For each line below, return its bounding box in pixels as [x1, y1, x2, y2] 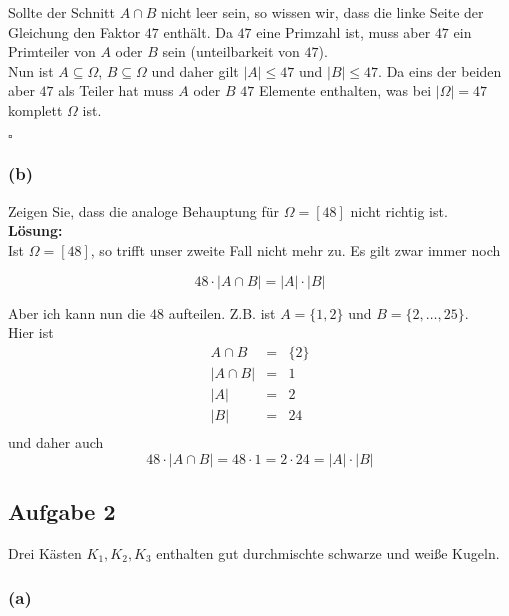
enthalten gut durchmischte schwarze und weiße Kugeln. [156, 542, 500, 563]
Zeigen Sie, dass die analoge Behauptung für [8, 200, 280, 221]
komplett [8, 99, 63, 120]
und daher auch [8, 431, 104, 452]
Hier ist [8, 322, 54, 343]
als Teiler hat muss [58, 80, 174, 101]
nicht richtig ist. [350, 200, 448, 221]
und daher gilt [151, 60, 239, 81]
